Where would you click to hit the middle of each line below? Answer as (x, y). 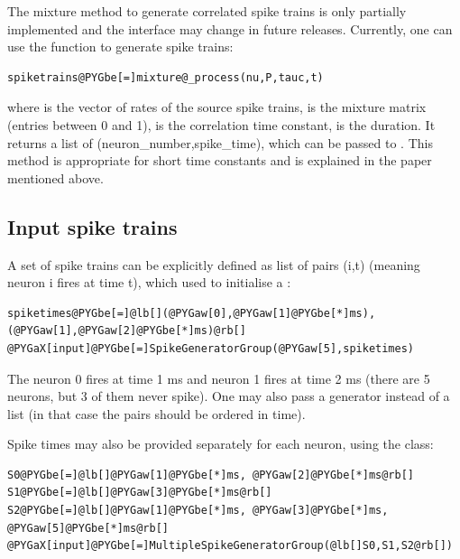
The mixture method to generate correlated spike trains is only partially (207, 11)
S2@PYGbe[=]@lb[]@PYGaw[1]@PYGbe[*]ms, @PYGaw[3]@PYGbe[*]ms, (198, 511)
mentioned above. (55, 177)
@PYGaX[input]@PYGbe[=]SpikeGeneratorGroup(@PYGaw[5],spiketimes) (211, 348)
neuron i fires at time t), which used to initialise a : (149, 282)
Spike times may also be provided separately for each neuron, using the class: (221, 444)
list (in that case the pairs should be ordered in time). (156, 413)
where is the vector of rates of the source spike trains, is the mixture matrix (217, 107)
